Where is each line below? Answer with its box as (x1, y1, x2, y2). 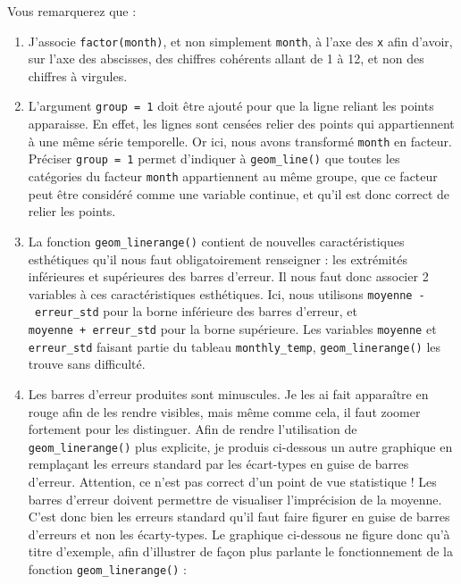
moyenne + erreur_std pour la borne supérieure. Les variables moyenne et (28, 320, 437, 338)
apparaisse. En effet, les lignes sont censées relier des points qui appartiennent (28, 114, 455, 133)
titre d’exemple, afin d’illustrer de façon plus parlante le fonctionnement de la (28, 542, 453, 561)
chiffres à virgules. (28, 66, 128, 85)
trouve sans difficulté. (28, 355, 146, 373)
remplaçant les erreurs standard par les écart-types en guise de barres (28, 455, 409, 473)
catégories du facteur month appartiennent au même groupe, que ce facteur (28, 167, 438, 185)
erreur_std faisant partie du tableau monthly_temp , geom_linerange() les (28, 337, 441, 355)
